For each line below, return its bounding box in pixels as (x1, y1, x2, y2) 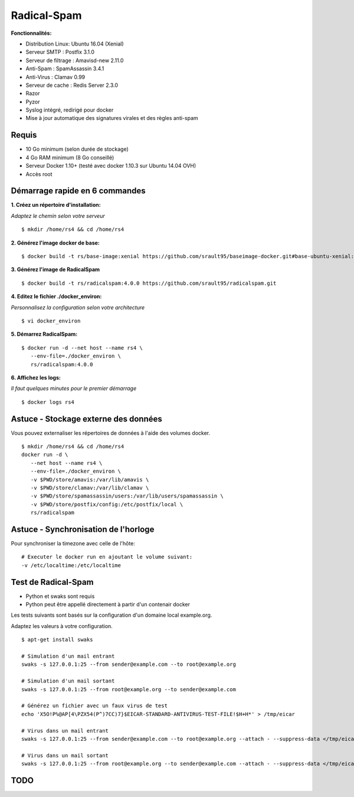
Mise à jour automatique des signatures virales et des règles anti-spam (25, 115, 199, 122)
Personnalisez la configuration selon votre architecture (11, 304, 145, 311)
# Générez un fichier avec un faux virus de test (21, 702, 168, 709)
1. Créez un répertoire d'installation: (11, 201, 101, 209)
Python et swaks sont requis (25, 593, 95, 600)
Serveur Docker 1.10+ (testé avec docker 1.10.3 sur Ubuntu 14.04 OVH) (25, 162, 196, 170)
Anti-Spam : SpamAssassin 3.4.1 (25, 65, 104, 72)
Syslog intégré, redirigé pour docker (25, 106, 114, 113)
